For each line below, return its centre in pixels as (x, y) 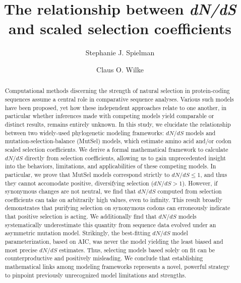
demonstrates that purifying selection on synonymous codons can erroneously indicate (117, 208)
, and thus (214, 174)
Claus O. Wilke (120, 69)
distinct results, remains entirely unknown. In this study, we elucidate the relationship (118, 124)
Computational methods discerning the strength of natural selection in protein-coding (117, 91)
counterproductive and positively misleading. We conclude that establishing (104, 258)
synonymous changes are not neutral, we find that (70, 191)
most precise (21, 250)
